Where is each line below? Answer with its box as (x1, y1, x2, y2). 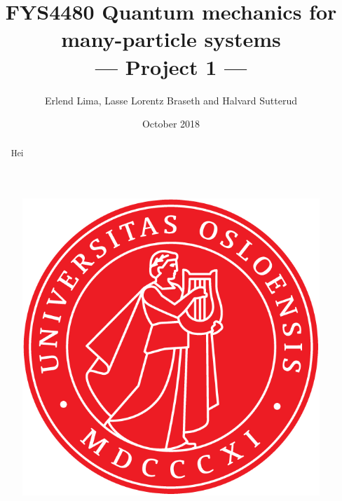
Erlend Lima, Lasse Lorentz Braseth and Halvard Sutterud (45, 92, 297, 107)
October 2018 (142, 116, 200, 131)
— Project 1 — (95, 52, 247, 81)
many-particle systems (61, 25, 281, 53)
